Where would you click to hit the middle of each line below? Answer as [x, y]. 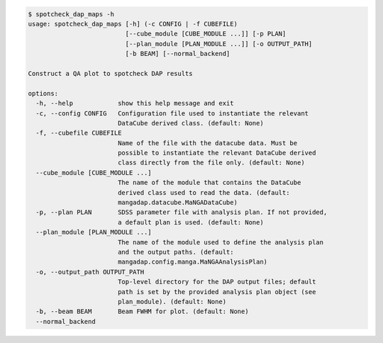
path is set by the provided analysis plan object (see [217, 292]
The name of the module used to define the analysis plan [221, 242]
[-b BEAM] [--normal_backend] [178, 54]
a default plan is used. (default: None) [190, 222]
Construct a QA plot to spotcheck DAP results [110, 73]
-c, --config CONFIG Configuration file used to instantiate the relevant [172, 113]
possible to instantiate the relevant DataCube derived [217, 153]
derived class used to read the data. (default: [204, 192]
